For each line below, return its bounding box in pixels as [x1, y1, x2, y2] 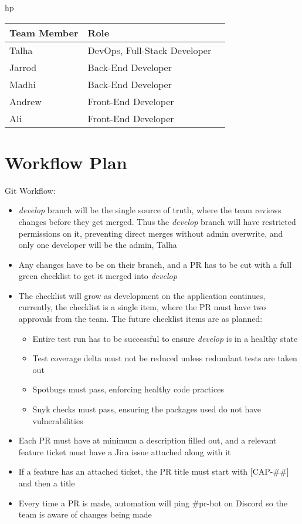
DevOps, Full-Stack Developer [87, 43, 212, 57]
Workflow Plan [5, 150, 127, 174]
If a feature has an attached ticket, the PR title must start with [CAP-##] [18, 465, 289, 478]
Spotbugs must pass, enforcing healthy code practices [32, 383, 224, 395]
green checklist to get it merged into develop [18, 270, 177, 282]
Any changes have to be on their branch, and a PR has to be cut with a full [18, 258, 292, 270]
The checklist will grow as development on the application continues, [18, 289, 266, 301]
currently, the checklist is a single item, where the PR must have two [18, 301, 266, 313]
